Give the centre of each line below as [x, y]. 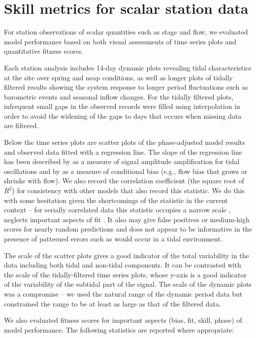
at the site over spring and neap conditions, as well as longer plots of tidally [118, 77]
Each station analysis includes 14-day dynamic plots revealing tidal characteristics [128, 67]
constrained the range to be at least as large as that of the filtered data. [112, 303]
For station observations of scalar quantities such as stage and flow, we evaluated [126, 32]
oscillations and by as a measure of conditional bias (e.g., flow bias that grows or [126, 171]
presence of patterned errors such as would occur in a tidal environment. [113, 238]
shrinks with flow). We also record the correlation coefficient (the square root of [124, 181]
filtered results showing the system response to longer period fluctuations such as [126, 87]
